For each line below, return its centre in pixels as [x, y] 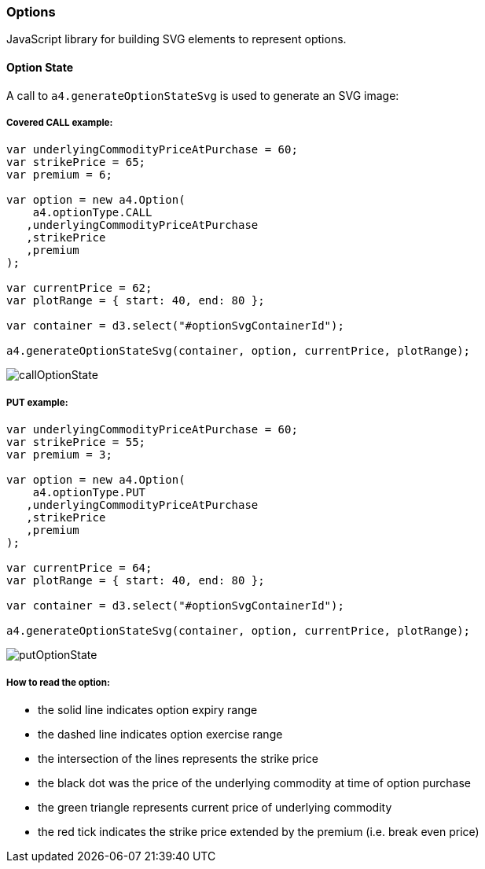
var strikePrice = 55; [76, 442]
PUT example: [37, 402]
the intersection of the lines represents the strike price [178, 758]
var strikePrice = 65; [76, 162]
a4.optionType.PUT [89, 493]
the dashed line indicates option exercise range [160, 734]
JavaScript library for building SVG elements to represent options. [176, 39]
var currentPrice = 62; [79, 288]
